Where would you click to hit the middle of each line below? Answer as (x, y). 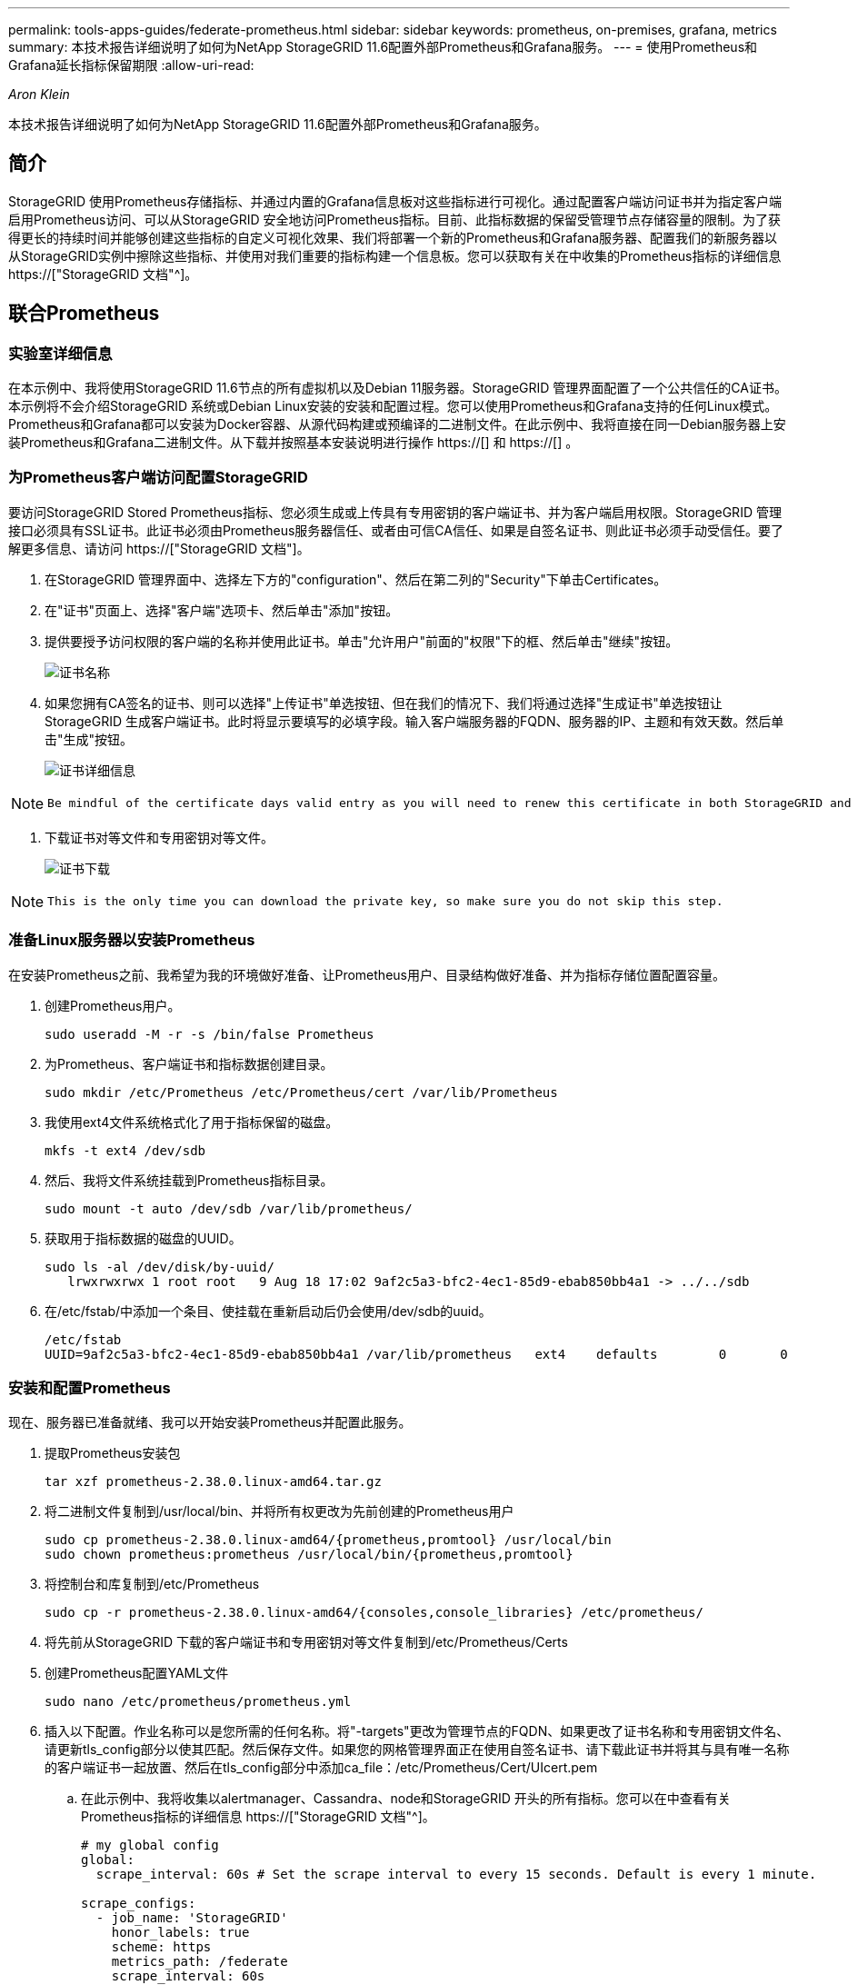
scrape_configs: (139, 1904)
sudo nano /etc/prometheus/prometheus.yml (198, 1702)
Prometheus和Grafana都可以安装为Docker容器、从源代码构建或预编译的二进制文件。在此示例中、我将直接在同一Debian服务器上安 (397, 424)
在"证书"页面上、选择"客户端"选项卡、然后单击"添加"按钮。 (222, 610)
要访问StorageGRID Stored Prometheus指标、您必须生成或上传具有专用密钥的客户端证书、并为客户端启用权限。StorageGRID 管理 (395, 512)
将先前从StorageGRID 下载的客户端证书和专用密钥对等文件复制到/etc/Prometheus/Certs (306, 1642)
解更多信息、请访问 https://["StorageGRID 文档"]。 (159, 548)
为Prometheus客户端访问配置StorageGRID (158, 478)
